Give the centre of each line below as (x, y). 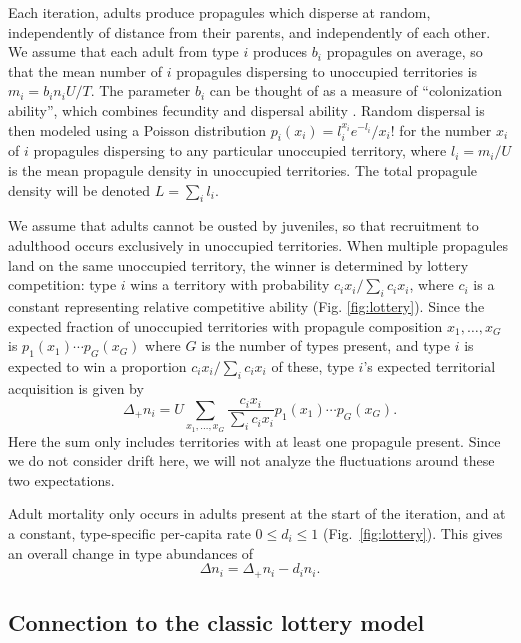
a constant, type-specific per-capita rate (129, 532)
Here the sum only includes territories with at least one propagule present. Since (254, 440)
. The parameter (140, 90)
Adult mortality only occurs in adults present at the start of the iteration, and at (257, 513)
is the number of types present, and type (325, 345)
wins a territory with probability (230, 284)
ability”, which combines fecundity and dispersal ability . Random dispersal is (246, 109)
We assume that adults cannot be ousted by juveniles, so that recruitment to (243, 225)
